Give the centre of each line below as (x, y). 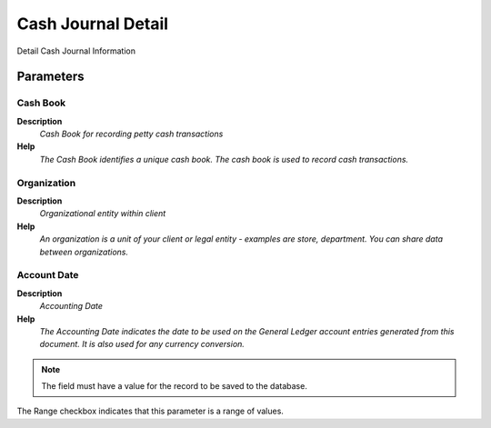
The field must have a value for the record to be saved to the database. (175, 386)
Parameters (50, 77)
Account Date (48, 275)
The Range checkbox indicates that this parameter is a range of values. (150, 411)
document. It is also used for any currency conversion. (142, 344)
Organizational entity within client (103, 214)
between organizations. (84, 252)
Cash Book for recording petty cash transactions (131, 134)
